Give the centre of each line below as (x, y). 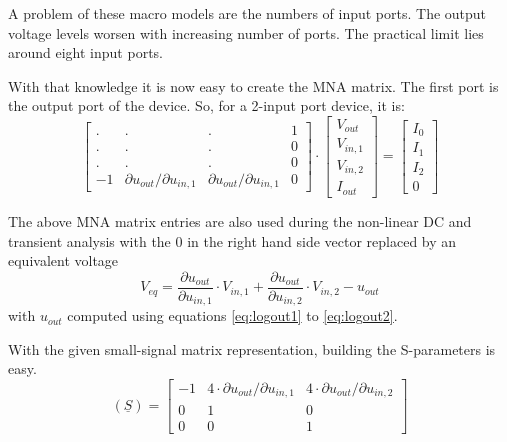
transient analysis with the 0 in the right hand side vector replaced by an (232, 240)
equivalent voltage (63, 260)
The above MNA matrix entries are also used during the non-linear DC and (240, 220)
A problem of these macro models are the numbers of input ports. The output (247, 13)
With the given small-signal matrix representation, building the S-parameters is (252, 348)
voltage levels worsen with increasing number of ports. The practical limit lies (246, 32)
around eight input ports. (85, 52)
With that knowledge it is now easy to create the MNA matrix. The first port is (253, 85)
